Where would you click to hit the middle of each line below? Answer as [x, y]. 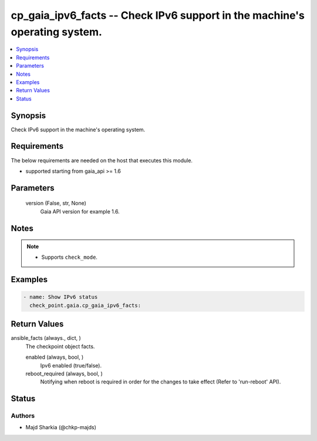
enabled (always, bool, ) [55, 357]
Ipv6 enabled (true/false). [71, 365]
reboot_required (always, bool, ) [64, 373]
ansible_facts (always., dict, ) [46, 338]
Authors [23, 416]
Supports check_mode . [70, 257]
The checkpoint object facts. [60, 346]
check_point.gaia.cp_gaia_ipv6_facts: [85, 305]
